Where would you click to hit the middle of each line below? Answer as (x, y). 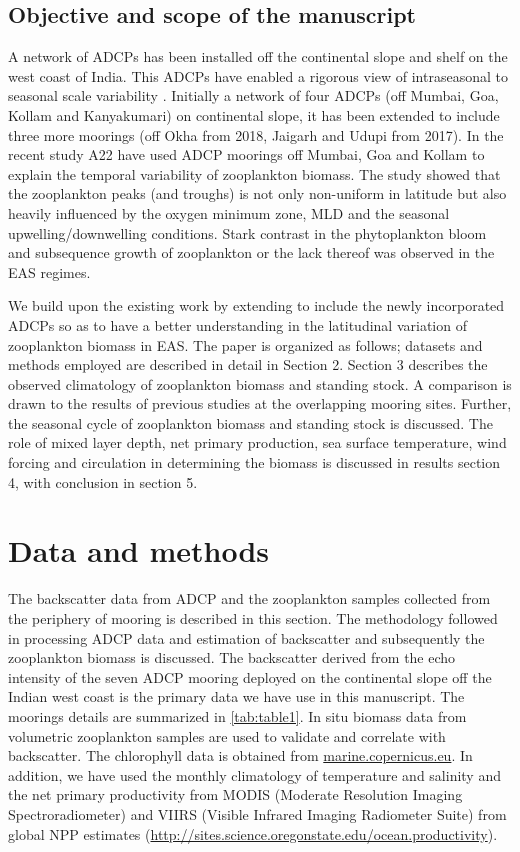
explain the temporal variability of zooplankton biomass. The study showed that (254, 173)
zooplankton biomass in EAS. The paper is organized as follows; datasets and (245, 344)
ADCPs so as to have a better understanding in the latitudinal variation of (237, 324)
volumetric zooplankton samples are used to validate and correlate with (227, 735)
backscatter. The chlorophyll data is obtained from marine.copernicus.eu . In (240, 755)
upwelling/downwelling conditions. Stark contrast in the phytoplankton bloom (247, 232)
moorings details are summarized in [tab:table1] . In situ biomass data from (237, 715)
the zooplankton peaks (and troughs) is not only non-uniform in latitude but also (257, 193)
